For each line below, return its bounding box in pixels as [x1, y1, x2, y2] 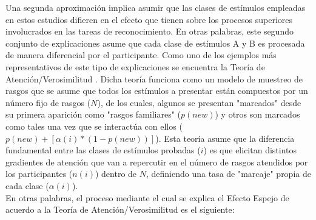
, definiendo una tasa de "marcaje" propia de [146, 167, 311, 180]
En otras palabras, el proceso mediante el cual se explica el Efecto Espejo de [5, 191, 289, 204]
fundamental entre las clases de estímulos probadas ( [5, 144, 201, 156]
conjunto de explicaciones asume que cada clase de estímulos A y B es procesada [5, 36, 305, 49]
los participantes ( [5, 167, 73, 180]
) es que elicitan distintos [203, 144, 297, 156]
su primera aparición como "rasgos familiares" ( [5, 108, 181, 121]
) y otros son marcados [215, 108, 300, 121]
